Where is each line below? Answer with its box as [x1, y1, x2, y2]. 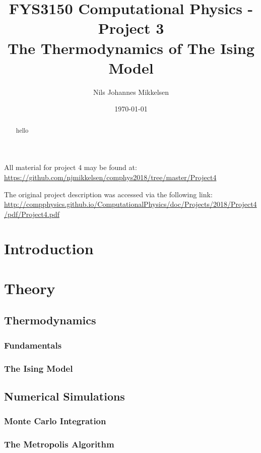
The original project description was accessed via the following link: [4, 189, 213, 199]
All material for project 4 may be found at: [4, 162, 137, 173]
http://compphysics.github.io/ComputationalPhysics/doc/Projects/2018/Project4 [4, 199, 257, 209]
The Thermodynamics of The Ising [7, 37, 255, 58]
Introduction [4, 238, 94, 259]
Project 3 [98, 18, 164, 38]
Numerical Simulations [4, 388, 125, 404]
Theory [4, 277, 55, 298]
